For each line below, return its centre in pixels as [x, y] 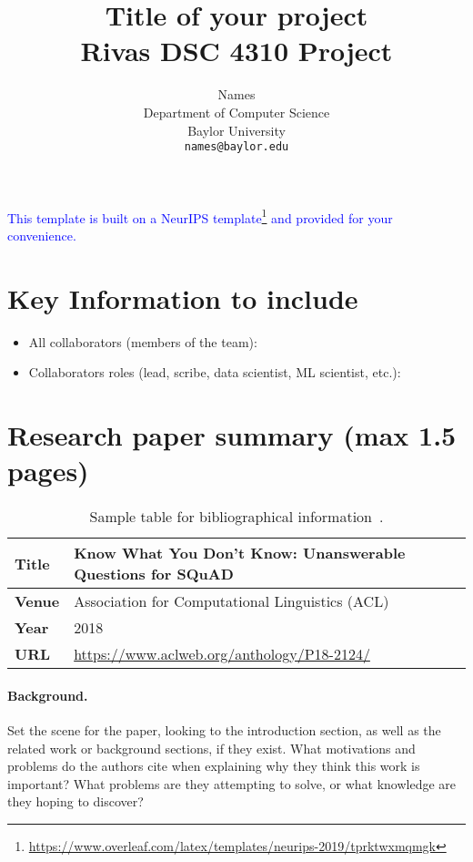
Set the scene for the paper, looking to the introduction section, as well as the [224, 730]
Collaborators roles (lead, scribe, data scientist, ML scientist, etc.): [215, 372]
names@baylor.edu [236, 147]
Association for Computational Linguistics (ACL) [231, 601]
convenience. [42, 235]
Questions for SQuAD [154, 574]
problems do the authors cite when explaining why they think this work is [214, 766]
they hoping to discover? [75, 801]
